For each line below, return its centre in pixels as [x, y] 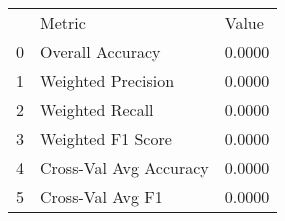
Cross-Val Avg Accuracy [124, 167]
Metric [63, 22]
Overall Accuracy [100, 51]
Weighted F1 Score [106, 138]
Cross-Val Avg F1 [101, 196]
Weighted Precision [107, 80]
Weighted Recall [97, 109]
